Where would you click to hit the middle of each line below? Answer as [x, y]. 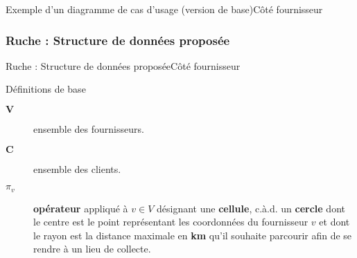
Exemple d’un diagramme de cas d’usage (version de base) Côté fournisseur [164, 9]
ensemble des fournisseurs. [89, 129]
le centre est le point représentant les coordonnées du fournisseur [171, 222]
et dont [334, 222]
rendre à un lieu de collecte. [92, 249]
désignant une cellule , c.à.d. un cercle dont [251, 208]
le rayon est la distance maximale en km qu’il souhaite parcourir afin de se [193, 235]
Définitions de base [46, 89]
